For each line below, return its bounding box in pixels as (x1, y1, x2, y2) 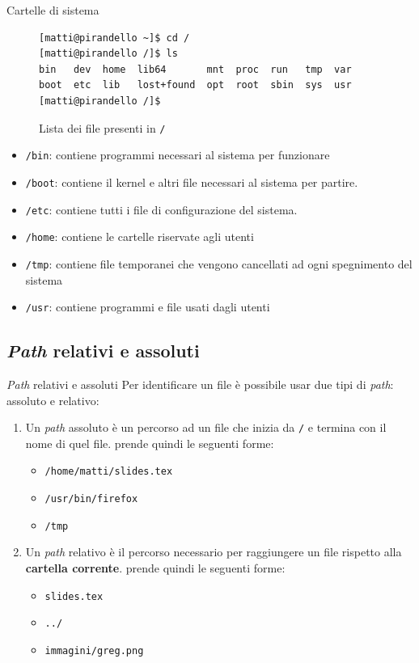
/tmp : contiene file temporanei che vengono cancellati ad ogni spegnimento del (25, 255, 413, 272)
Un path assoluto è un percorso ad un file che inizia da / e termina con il (25, 419, 387, 436)
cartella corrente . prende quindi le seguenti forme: (25, 559, 286, 576)
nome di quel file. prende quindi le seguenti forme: (25, 434, 274, 451)
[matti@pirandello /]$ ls (39, 48, 178, 60)
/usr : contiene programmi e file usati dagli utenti (25, 298, 270, 315)
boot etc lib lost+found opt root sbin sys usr (39, 79, 352, 91)
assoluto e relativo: (6, 391, 99, 408)
